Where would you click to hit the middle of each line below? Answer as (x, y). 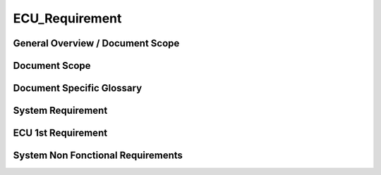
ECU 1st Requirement (60, 133)
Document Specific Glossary (78, 88)
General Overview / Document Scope (96, 43)
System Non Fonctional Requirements (98, 156)
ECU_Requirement (67, 18)
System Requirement (60, 111)
